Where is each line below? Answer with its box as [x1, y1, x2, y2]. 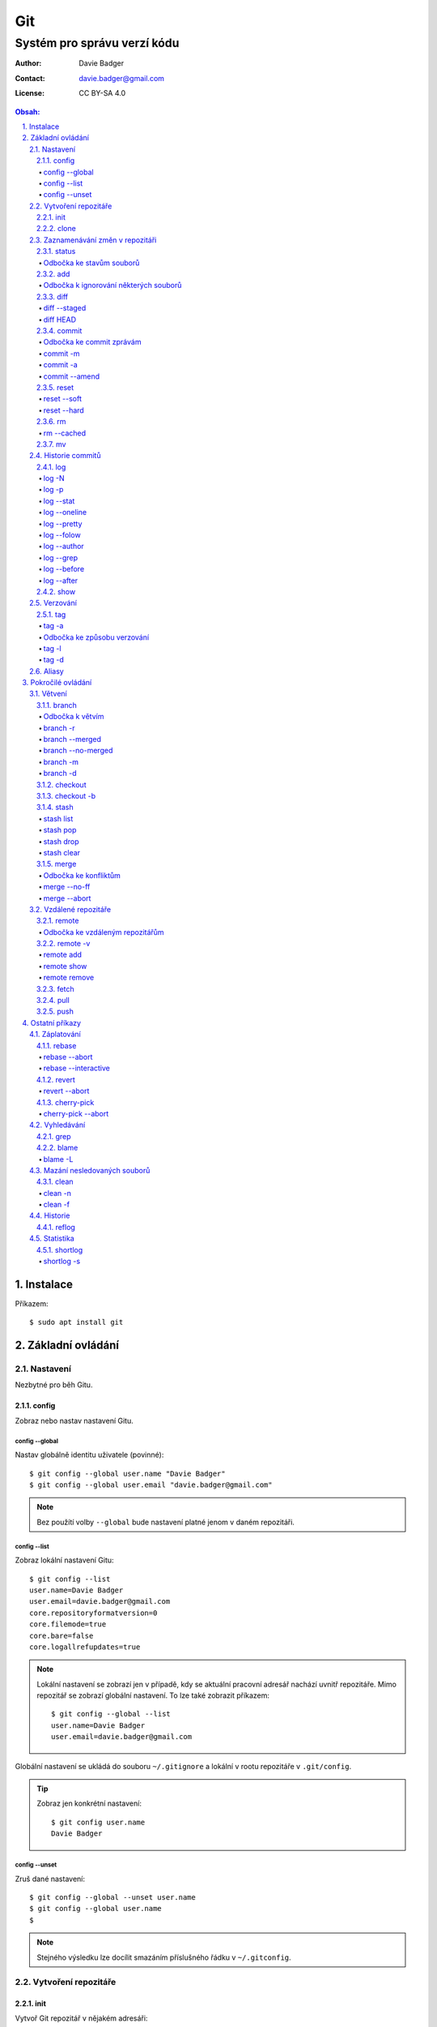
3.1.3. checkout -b [36, 791, 96, 800]
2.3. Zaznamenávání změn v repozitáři [29, 235, 157, 245]
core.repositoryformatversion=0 [29, 1608, 158, 1618]
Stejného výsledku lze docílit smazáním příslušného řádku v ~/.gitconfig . [36, 1952, 291, 1962]
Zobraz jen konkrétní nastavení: [36, 1798, 142, 1808]
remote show [43, 961, 87, 971]
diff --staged [43, 303, 87, 313]
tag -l [43, 643, 62, 653]
